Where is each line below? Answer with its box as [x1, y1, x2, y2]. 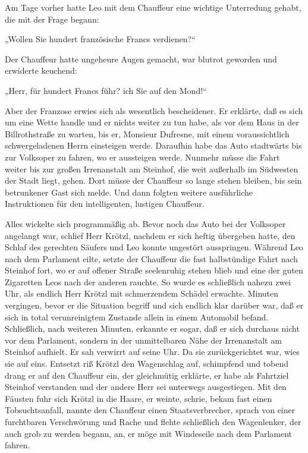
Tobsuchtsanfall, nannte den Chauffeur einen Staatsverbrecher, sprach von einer [5, 404, 296, 416]
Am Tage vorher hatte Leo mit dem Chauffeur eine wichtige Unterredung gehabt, [5, 1, 301, 13]
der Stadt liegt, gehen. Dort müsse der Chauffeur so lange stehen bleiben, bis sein [5, 174, 302, 187]
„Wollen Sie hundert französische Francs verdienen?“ [5, 33, 196, 45]
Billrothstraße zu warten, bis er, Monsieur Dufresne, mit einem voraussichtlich [5, 127, 290, 140]
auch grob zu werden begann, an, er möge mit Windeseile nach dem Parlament [5, 427, 293, 439]
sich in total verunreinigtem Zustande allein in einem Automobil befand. [5, 310, 269, 323]
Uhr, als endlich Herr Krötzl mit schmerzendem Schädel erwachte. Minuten [5, 287, 279, 300]
